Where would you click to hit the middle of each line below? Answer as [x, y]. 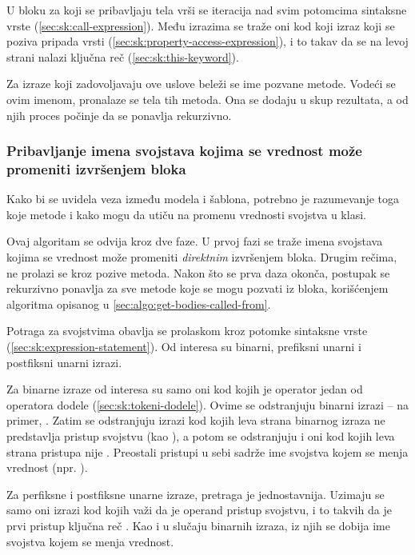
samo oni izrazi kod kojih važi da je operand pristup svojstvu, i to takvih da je [199, 510]
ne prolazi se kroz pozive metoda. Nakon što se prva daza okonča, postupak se [198, 272]
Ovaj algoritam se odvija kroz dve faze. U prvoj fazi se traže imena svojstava [195, 241]
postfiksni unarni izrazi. [64, 362]
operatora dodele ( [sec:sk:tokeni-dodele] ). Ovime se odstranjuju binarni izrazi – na [208, 404]
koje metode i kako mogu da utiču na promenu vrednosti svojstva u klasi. [186, 214]
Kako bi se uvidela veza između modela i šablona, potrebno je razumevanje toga [203, 199]
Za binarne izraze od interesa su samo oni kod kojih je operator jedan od [185, 389]
